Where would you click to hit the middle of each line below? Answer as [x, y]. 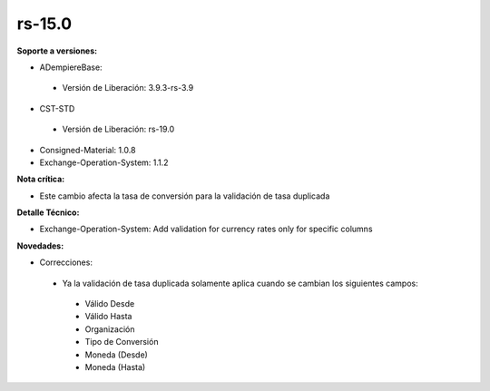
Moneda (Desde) [117, 355]
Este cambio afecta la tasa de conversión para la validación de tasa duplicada [185, 196]
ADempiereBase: [71, 67]
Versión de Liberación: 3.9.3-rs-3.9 [128, 88]
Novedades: [40, 246]
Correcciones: [66, 262]
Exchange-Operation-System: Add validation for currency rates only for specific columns [206, 229]
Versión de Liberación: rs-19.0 [118, 129]
